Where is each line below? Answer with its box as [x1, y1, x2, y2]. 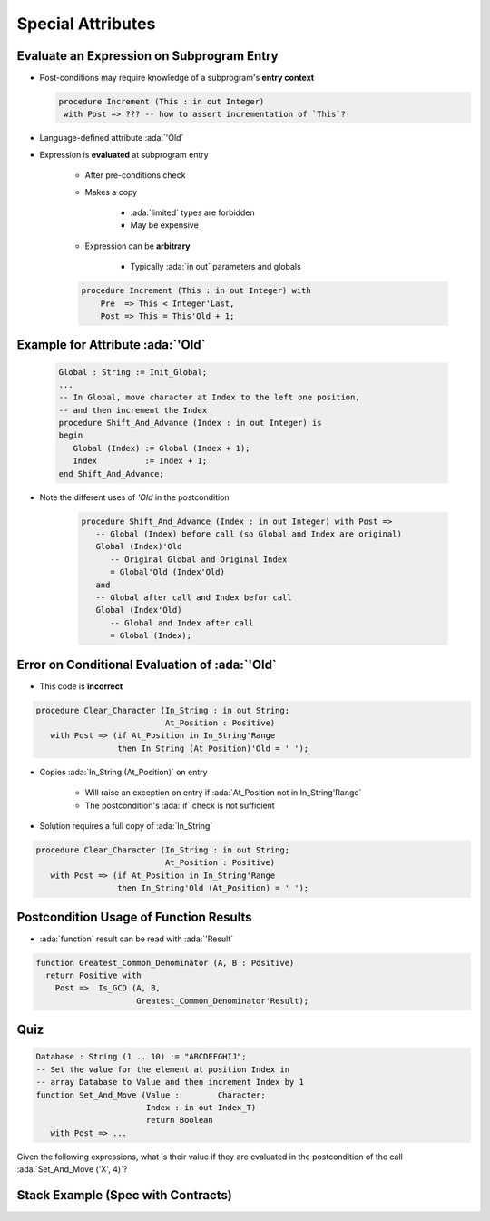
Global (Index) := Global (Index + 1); [73, 443, 250, 453]
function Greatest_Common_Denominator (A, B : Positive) [35, 958, 295, 968]
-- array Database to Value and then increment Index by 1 [35, 1077, 304, 1088]
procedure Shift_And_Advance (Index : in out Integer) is [58, 418, 322, 428]
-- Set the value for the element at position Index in [35, 1064, 290, 1075]
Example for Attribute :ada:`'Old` [16, 337, 206, 353]
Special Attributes [16, 14, 156, 34]
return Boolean [145, 1115, 213, 1126]
